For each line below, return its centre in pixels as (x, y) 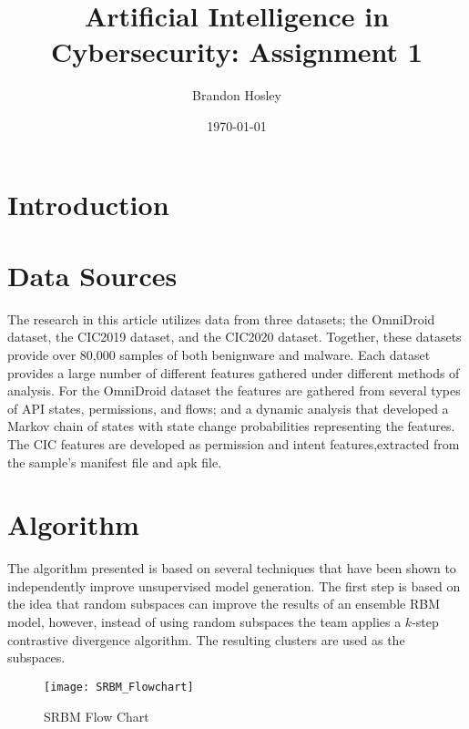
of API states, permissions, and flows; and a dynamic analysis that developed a (228, 408)
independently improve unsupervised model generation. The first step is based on (234, 585)
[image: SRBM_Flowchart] (119, 687)
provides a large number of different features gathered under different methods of (234, 372)
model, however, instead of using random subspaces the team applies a (204, 622)
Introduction (88, 204)
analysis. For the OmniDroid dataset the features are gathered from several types (234, 390)
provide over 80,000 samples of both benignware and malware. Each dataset (219, 354)
